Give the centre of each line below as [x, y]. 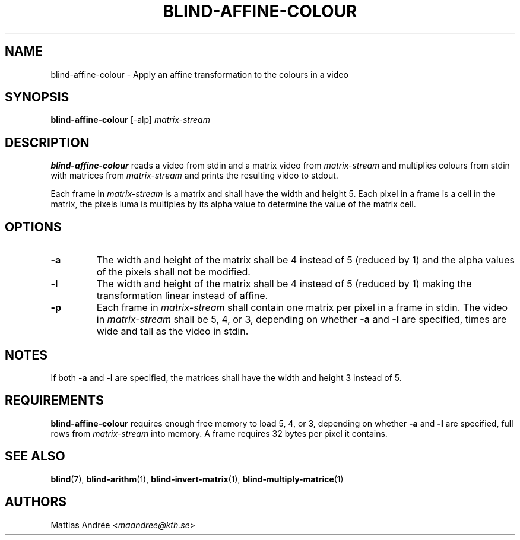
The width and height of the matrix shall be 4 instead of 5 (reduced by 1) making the [284, 284]
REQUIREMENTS [54, 401]
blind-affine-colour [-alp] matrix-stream [130, 120]
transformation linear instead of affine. [182, 296]
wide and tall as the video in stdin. [172, 331]
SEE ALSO [35, 456]
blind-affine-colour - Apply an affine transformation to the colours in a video [199, 74]
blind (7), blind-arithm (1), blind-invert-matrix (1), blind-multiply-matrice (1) [197, 479]
